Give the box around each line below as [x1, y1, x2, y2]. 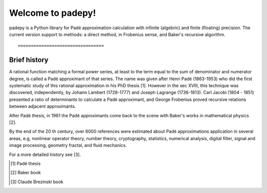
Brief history [9, 56, 49, 64]
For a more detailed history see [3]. [9, 151, 81, 157]
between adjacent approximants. [9, 103, 76, 109]
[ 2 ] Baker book [10, 170, 42, 176]
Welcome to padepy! [9, 7, 96, 18]
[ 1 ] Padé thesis [10, 160, 41, 166]
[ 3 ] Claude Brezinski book [10, 179, 64, 185]
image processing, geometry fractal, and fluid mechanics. [9, 143, 127, 148]
